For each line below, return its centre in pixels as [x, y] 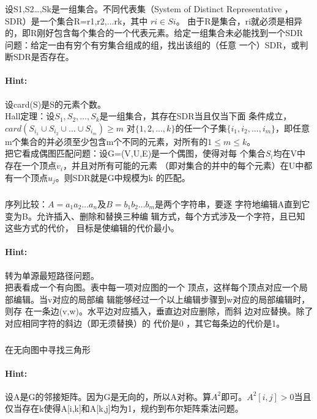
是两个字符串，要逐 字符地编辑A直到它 [232, 204]
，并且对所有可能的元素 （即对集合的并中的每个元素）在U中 [183, 165]
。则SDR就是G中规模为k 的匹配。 [123, 177]
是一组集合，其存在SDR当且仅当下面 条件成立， [196, 116]
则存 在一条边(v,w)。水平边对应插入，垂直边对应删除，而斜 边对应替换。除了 [159, 311]
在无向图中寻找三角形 [48, 349]
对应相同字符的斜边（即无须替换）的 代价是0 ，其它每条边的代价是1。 [145, 323]
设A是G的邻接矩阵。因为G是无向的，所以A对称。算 [108, 396]
